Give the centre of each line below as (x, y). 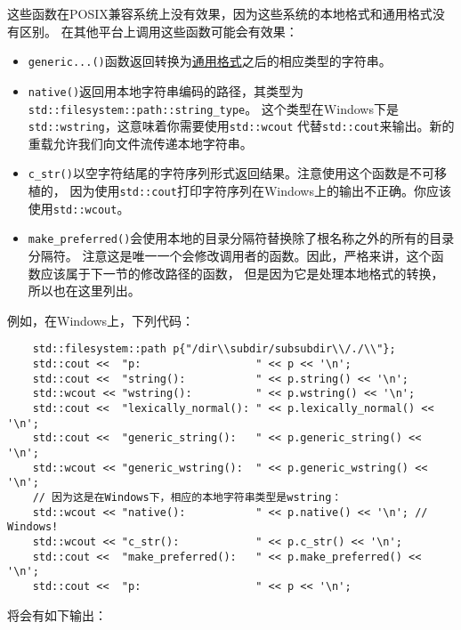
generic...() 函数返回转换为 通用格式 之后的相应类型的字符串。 (210, 61)
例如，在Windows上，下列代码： (101, 320)
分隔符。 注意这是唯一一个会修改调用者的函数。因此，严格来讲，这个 (230, 256)
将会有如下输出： (57, 614)
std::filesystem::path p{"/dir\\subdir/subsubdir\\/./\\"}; (214, 349)
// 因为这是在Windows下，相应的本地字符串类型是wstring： (187, 497)
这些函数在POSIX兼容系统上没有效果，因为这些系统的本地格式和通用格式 (220, 13)
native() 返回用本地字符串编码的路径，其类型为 (166, 90)
